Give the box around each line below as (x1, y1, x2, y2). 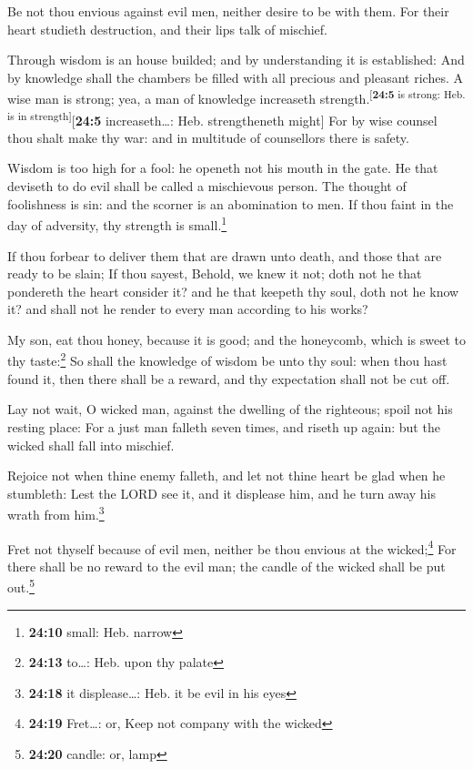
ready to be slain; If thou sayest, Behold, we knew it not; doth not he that (7, 264, 422, 283)
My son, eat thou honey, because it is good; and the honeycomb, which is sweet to (7, 329, 466, 349)
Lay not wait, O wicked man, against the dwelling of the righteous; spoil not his (7, 400, 453, 419)
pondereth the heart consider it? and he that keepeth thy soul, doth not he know (7, 281, 459, 300)
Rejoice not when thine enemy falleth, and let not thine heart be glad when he (7, 466, 446, 485)
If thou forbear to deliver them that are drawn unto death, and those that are (7, 246, 442, 265)
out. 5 (7, 575, 35, 597)
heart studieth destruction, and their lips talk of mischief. (7, 19, 328, 38)
